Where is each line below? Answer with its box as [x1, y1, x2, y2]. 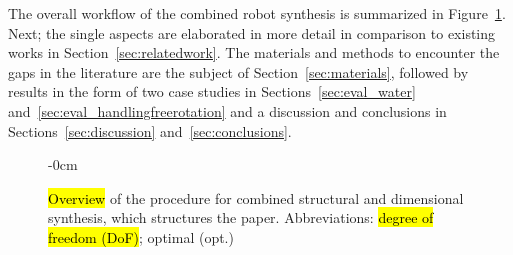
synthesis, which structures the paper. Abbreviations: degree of [48, 207, 434, 228]
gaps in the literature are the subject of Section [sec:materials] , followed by [8, 61, 469, 82]
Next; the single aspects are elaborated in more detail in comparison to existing [8, 22, 496, 43]
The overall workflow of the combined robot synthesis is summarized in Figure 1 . [8, 3, 506, 23]
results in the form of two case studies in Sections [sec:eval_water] [8, 81, 416, 102]
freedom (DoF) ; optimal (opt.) [48, 226, 234, 247]
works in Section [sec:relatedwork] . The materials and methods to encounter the [8, 42, 500, 63]
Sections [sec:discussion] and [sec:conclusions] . [8, 120, 292, 141]
